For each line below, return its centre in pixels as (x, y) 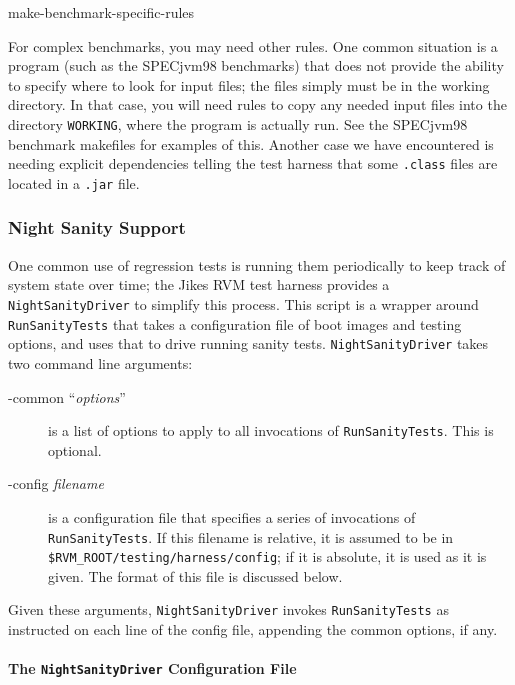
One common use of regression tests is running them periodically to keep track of (257, 264)
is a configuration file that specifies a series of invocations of (232, 516)
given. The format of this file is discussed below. (195, 575)
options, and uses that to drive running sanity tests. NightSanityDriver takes (248, 343)
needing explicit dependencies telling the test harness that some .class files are (253, 163)
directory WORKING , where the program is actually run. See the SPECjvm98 (238, 123)
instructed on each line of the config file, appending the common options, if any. (253, 629)
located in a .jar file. (74, 182)
